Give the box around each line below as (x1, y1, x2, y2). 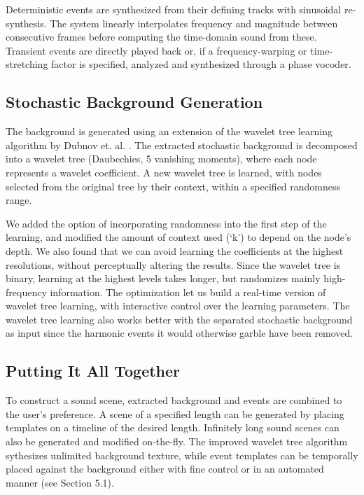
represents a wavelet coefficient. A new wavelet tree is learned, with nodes (6, 165, 322, 179)
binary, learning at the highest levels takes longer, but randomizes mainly (6, 271, 321, 286)
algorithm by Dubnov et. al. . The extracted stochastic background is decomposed (6, 137, 358, 152)
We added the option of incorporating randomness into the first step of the (6, 216, 327, 230)
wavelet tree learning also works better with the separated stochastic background (6, 312, 353, 326)
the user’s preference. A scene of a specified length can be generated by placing (6, 406, 344, 421)
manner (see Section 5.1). (6, 475, 114, 489)
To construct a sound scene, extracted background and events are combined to (6, 393, 342, 407)
